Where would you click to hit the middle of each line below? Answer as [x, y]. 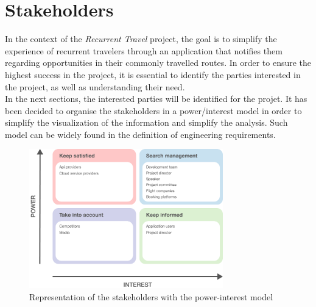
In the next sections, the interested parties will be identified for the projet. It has [156, 99]
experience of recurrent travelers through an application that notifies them [144, 50]
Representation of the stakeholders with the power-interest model [151, 296]
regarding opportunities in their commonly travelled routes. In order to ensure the [158, 63]
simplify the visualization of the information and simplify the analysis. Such [146, 122]
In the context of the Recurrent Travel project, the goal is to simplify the [141, 39]
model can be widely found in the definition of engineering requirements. [140, 134]
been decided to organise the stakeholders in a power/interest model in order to [153, 110]
